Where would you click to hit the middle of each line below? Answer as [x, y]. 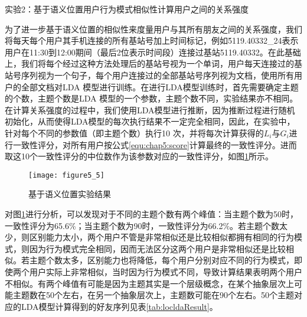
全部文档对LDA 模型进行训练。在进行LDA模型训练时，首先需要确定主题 [160, 86]
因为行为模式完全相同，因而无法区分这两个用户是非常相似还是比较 [157, 248]
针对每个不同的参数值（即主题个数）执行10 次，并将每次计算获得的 [134, 133]
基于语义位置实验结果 [70, 194]
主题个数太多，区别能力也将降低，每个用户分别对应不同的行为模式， [161, 260]
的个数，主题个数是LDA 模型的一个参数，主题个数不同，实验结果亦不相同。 [151, 98]
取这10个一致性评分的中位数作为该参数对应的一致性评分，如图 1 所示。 [139, 156]
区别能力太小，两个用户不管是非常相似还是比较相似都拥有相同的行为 [161, 237]
